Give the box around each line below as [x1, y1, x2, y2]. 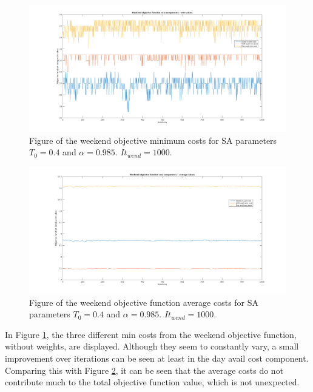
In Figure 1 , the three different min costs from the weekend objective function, [5, 328, 297, 340]
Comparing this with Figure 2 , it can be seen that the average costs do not [5, 363, 284, 376]
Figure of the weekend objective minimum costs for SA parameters [29, 133, 277, 146]
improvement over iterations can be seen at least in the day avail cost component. [5, 351, 309, 364]
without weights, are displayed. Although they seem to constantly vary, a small [5, 340, 299, 353]
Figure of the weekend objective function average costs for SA [29, 296, 259, 308]
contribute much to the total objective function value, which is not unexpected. [5, 376, 300, 388]
